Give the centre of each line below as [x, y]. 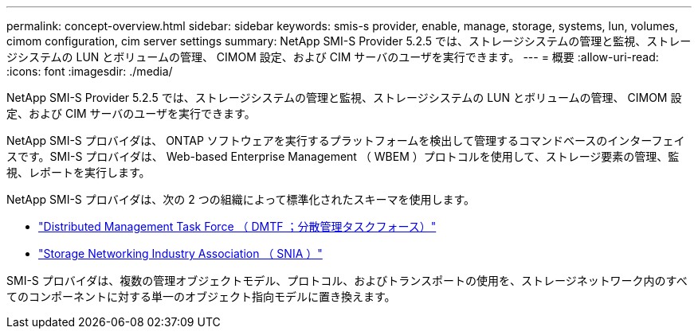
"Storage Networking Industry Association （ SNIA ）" [180, 253]
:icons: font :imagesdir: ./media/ [90, 71]
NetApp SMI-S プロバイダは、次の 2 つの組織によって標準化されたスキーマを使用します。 [241, 199]
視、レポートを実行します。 [78, 172]
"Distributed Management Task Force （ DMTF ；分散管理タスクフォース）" [237, 226]
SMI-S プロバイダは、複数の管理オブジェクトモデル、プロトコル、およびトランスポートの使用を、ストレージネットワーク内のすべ [347, 280]
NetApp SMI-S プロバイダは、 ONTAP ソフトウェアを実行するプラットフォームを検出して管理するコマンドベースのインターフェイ [346, 140]
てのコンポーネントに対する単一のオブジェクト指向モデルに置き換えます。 [201, 296]
